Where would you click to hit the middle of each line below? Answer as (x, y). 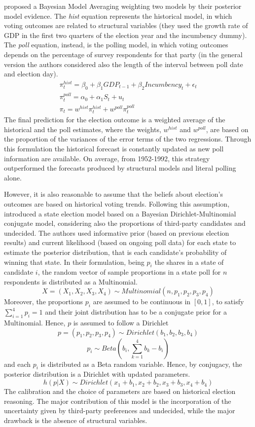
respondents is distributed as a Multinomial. (71, 281)
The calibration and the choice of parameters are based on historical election (120, 391)
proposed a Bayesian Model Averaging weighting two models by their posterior (123, 6)
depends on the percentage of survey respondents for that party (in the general (123, 54)
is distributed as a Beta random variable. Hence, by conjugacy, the (141, 364)
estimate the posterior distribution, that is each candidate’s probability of (115, 252)
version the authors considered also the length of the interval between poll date (124, 64)
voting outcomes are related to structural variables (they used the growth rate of (126, 25)
